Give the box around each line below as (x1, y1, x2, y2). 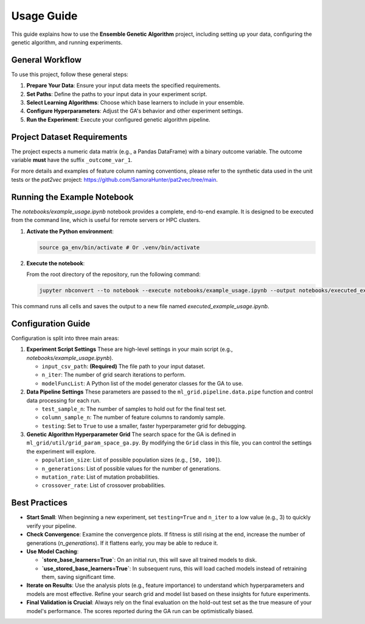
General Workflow (11, 55, 82, 65)
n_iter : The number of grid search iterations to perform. (41, 371, 186, 378)
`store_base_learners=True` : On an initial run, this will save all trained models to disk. (41, 556, 257, 564)
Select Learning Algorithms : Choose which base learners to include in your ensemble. (26, 99, 245, 106)
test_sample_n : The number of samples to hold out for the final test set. (41, 405, 226, 412)
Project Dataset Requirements (11, 131, 128, 142)
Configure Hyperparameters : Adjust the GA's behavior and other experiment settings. (26, 107, 243, 115)
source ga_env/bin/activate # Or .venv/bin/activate (39, 244, 200, 251)
